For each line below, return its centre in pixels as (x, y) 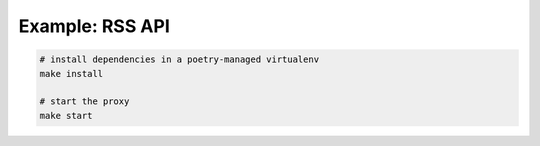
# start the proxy (84, 101)
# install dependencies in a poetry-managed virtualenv (179, 59)
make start (66, 115)
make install (71, 73)
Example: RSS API (94, 26)
